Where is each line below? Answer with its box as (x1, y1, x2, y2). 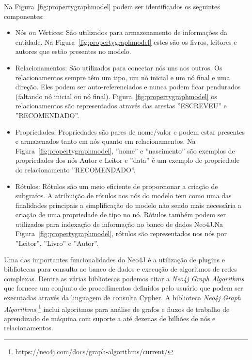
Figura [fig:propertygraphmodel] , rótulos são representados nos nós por (15, 228, 227, 239)
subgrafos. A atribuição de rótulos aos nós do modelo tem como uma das (15, 190, 232, 201)
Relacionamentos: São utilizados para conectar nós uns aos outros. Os (15, 62, 222, 72)
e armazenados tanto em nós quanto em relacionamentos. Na (15, 136, 196, 146)
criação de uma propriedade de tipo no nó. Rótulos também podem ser (15, 209, 226, 220)
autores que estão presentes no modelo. (15, 46, 131, 56)
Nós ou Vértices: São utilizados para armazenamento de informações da (15, 27, 227, 37)
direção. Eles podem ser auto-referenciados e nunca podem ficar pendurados (15, 82, 241, 92)
